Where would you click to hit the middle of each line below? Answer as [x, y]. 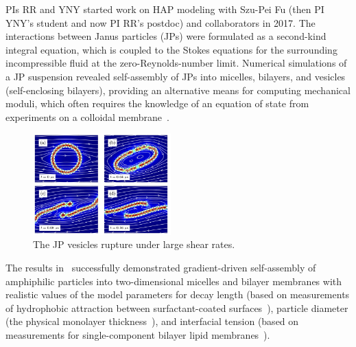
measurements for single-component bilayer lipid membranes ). [138, 335]
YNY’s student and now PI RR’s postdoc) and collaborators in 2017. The [161, 22]
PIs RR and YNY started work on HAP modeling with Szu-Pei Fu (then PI [165, 9]
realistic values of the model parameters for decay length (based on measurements [178, 294]
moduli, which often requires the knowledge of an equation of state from [157, 103]
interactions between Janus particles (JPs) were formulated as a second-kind [166, 36]
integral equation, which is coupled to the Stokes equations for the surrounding [171, 49]
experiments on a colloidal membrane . [87, 116]
